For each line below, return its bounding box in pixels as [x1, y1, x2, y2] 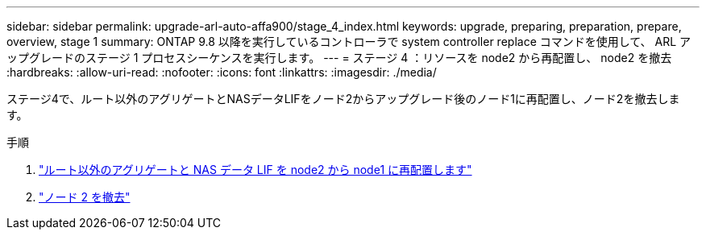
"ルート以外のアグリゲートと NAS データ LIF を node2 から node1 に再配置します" [39, 163, 472, 176]
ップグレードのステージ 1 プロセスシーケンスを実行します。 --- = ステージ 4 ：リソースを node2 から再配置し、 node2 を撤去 [6, 51, 672, 64]
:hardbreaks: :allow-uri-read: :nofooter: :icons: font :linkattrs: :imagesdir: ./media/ [6, 65, 437, 79]
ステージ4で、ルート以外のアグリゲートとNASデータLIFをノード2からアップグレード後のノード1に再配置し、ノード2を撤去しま [6, 92, 680, 106]
